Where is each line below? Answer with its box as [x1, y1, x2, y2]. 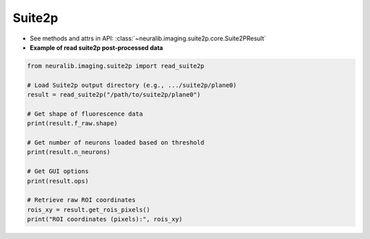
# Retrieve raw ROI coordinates [27, 196, 136, 204]
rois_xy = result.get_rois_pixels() [27, 205, 151, 214]
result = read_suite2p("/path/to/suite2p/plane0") [27, 91, 201, 99]
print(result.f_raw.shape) [27, 120, 118, 127]
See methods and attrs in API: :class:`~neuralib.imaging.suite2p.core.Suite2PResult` [29, 34, 267, 42]
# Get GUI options [27, 168, 89, 175]
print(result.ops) [27, 177, 89, 185]
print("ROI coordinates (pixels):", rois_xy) [27, 216, 183, 223]
